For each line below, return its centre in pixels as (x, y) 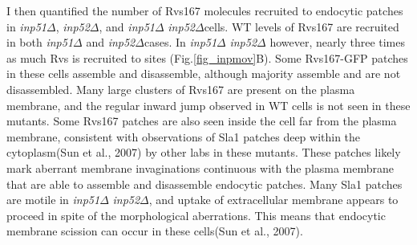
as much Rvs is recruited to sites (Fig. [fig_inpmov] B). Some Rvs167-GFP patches (207, 57)
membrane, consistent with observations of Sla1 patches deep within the (184, 136)
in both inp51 (40, 42)
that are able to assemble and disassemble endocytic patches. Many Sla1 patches (204, 184)
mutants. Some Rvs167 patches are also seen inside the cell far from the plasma (202, 121)
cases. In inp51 (180, 42)
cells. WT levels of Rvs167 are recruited (302, 26)
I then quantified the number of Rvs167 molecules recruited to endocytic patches (205, 10)
